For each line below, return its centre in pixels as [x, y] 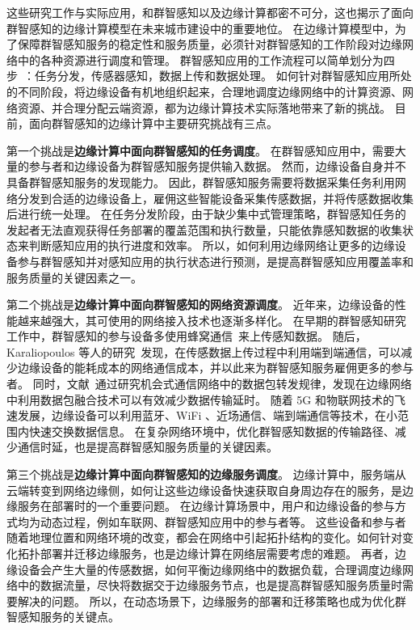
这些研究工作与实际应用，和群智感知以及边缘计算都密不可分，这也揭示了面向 [210, 12]
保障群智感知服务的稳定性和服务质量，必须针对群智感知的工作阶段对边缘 [210, 44]
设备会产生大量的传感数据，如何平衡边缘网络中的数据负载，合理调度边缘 [210, 569]
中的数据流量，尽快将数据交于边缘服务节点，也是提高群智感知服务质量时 [210, 585]
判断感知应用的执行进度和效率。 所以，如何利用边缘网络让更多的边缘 [212, 245]
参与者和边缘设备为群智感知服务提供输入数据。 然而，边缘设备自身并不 [217, 166]
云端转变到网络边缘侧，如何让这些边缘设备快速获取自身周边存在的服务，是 [204, 490]
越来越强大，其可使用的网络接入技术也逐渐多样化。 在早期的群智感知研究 [212, 320]
